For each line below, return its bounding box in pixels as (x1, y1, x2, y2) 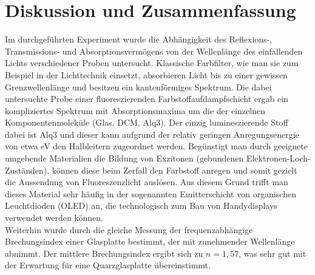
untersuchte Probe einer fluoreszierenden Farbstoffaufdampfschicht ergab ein (5, 92, 288, 105)
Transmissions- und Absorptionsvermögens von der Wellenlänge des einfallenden (5, 44, 303, 57)
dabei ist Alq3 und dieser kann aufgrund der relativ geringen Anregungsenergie (5, 127, 299, 140)
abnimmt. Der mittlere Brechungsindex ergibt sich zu (5, 246, 203, 259)
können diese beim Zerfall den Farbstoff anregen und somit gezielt (52, 163, 297, 176)
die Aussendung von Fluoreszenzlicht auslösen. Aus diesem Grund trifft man (5, 175, 288, 188)
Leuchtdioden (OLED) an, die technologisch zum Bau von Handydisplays (5, 199, 277, 212)
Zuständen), (5, 163, 50, 176)
